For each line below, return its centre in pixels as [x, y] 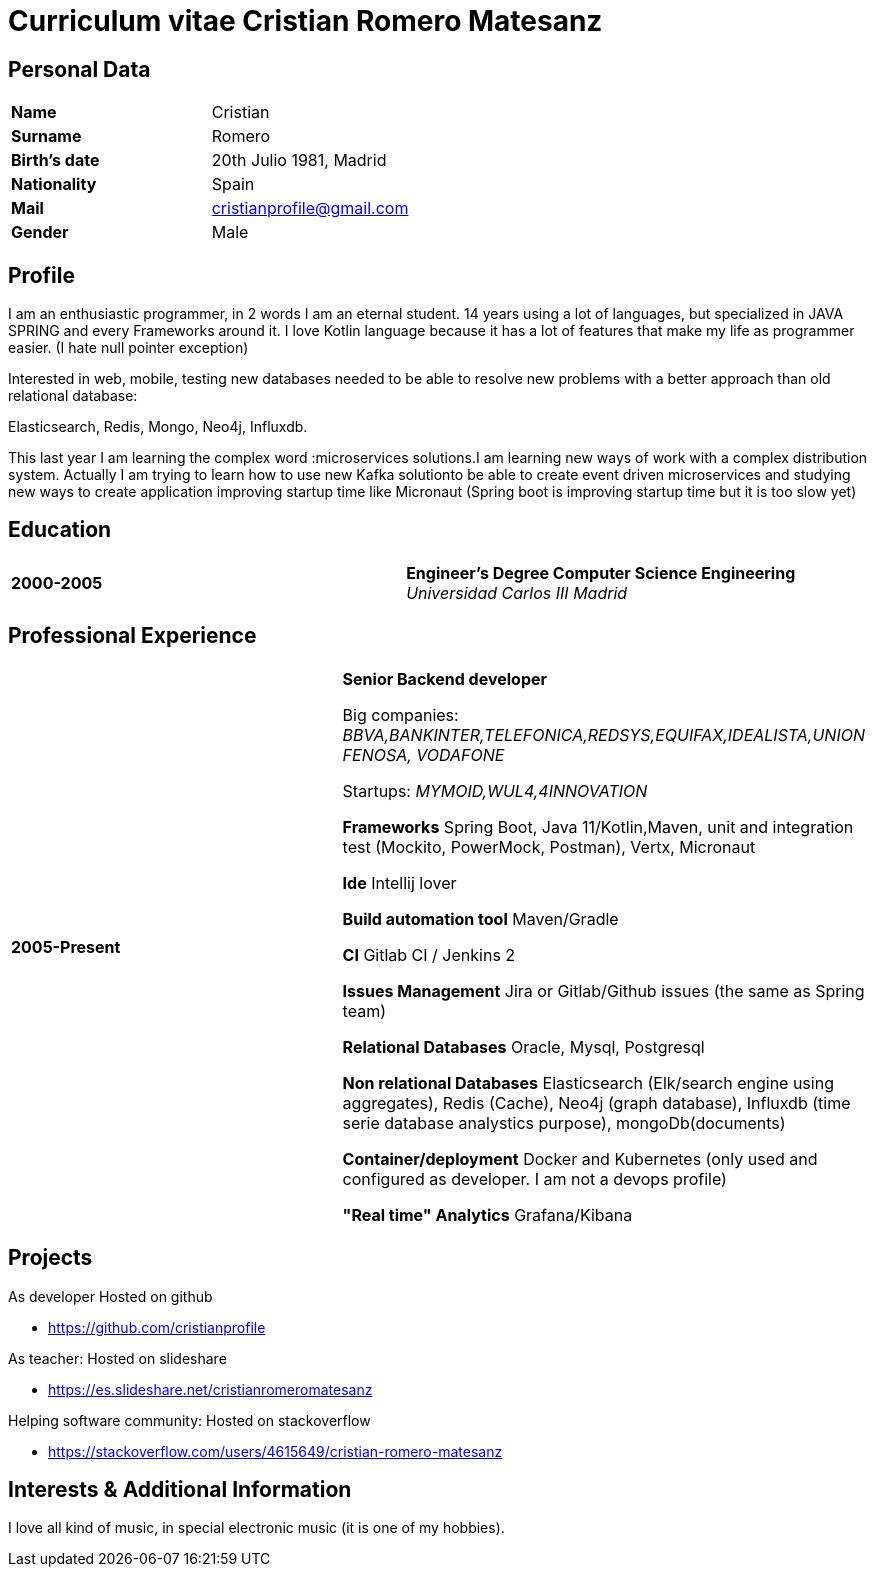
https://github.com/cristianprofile [157, 1327]
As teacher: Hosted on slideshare [117, 1358]
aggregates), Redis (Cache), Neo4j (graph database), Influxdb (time [596, 1102]
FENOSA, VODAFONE [423, 754]
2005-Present [66, 946]
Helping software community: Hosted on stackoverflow [189, 1420]
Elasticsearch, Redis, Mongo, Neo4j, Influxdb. [158, 427]
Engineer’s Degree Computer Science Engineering [601, 572]
